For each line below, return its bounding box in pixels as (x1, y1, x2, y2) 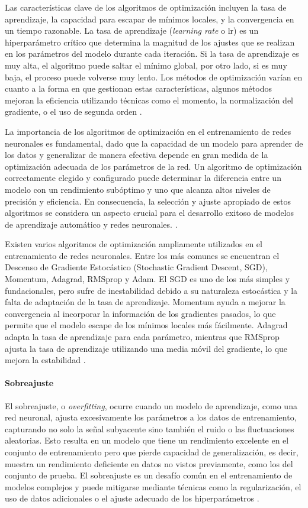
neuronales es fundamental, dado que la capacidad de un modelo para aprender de (5, 137, 303, 149)
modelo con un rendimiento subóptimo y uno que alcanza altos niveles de (5, 183, 271, 195)
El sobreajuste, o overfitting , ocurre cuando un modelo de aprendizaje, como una (5, 399, 297, 412)
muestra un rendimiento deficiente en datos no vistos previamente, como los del (5, 457, 293, 470)
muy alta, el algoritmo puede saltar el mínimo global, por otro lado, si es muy (5, 59, 287, 71)
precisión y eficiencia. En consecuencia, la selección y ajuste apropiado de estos (5, 195, 291, 207)
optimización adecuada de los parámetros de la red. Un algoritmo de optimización (5, 160, 302, 172)
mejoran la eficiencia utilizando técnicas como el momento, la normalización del (5, 93, 294, 106)
